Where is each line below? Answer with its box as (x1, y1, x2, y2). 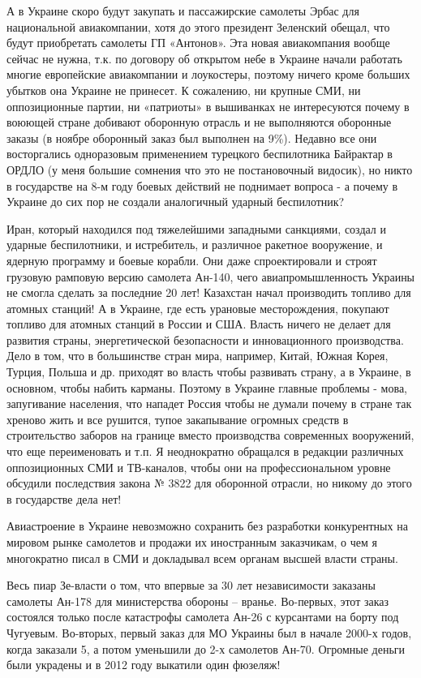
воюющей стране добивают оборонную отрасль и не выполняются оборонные (6, 114, 392, 131)
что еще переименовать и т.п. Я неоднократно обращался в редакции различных (6, 443, 404, 460)
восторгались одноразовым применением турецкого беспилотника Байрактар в (6, 145, 393, 162)
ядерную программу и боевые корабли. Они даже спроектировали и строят (6, 251, 377, 268)
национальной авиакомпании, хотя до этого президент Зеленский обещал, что (6, 18, 390, 35)
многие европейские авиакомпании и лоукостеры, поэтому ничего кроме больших (6, 66, 410, 83)
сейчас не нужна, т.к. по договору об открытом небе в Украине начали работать (6, 49, 402, 67)
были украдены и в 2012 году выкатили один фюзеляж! (6, 656, 281, 673)
